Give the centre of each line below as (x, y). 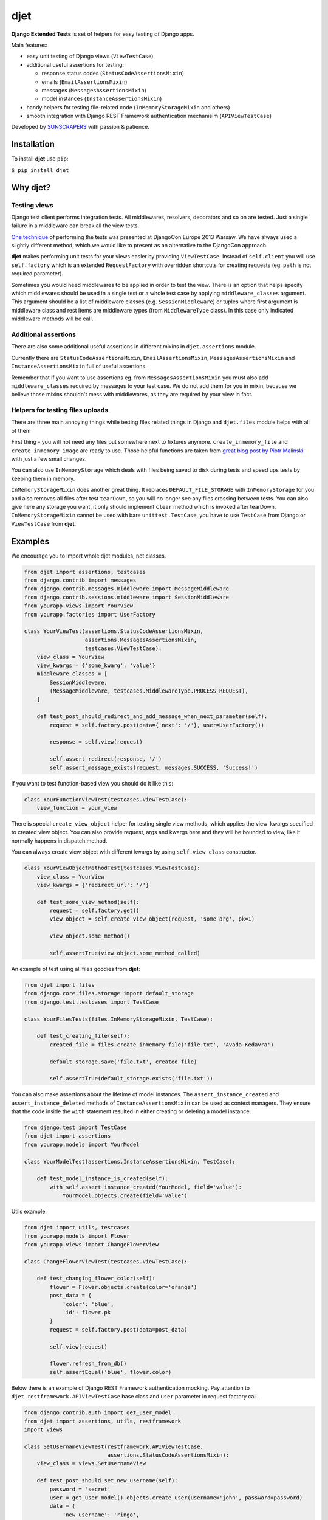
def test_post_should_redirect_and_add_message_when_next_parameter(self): (152, 717)
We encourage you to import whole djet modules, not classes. (89, 556)
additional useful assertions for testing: (75, 64)
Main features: (29, 45)
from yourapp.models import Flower (77, 1236)
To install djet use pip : (40, 159)
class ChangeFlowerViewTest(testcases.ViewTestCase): (106, 1261)
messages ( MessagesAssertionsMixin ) (94, 90)
